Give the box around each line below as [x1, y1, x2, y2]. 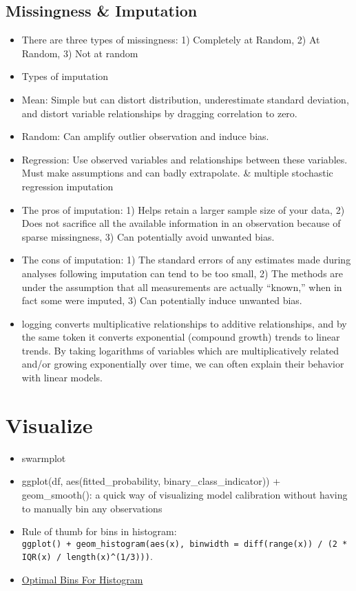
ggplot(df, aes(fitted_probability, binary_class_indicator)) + [21, 474, 281, 488]
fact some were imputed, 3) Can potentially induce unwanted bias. [21, 293, 302, 308]
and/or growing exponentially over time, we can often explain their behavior [21, 357, 344, 371]
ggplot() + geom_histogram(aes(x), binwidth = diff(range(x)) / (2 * [21, 539, 348, 549]
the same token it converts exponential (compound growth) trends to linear [21, 330, 340, 344]
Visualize [6, 410, 93, 439]
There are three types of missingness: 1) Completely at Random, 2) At [21, 32, 320, 47]
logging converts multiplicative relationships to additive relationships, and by [21, 316, 347, 330]
